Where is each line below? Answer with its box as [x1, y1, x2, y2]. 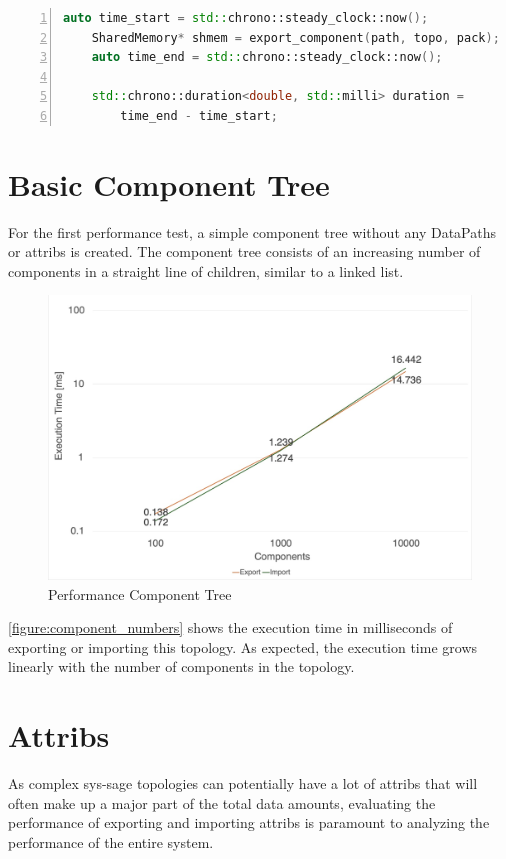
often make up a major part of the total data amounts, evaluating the [8, 792, 436, 813]
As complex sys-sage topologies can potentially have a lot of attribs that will [8, 773, 478, 794]
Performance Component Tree [48, 583, 232, 604]
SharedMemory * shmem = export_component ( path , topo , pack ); [91, 30, 500, 45]
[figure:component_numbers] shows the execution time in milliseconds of [8, 617, 453, 638]
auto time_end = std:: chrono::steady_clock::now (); [91, 50, 443, 65]
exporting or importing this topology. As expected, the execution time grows [8, 636, 478, 657]
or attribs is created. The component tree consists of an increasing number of [8, 241, 481, 262]
